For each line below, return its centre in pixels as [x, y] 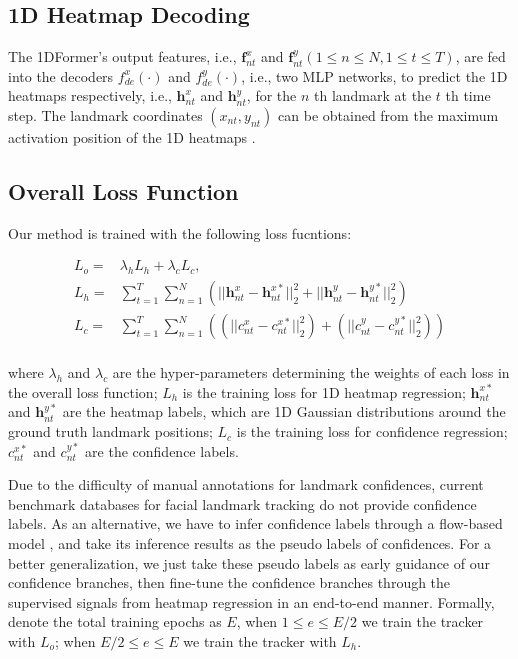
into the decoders [61, 75]
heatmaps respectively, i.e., [90, 95]
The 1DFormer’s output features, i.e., [122, 56]
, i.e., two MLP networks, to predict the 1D [374, 75]
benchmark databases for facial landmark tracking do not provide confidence [242, 503]
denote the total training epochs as [115, 621]
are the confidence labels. [162, 450]
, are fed [480, 56]
